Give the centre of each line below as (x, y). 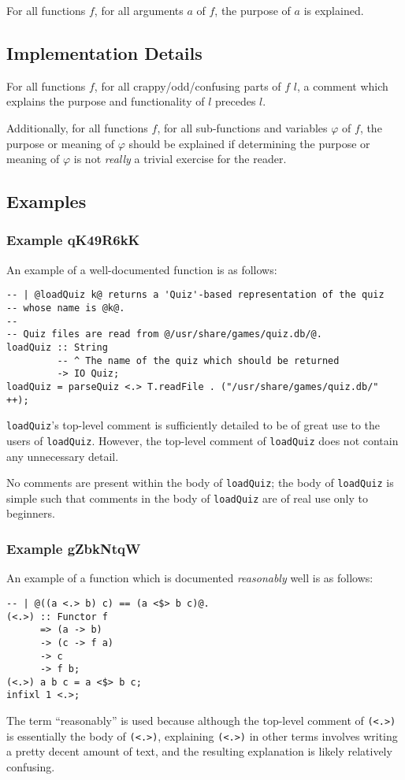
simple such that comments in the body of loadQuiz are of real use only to (187, 498)
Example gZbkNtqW (74, 548)
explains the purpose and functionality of (106, 101)
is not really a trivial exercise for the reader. (180, 159)
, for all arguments (139, 10)
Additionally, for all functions (77, 127)
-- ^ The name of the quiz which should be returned (198, 360)
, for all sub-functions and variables (242, 127)
